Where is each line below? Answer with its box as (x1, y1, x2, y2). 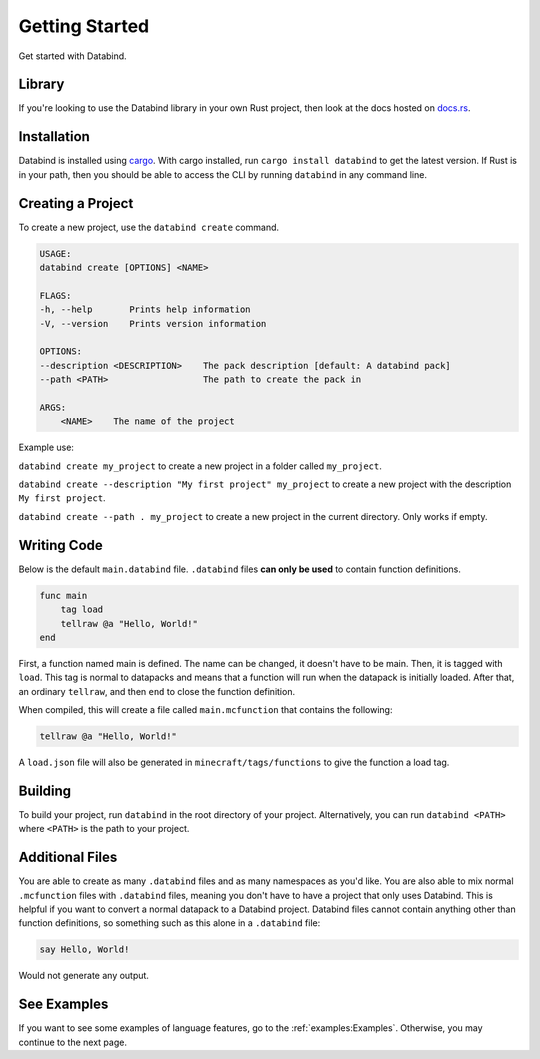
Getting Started (18, 15, 150, 37)
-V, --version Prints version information (39, 318, 267, 329)
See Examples (18, 996, 109, 1013)
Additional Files (18, 849, 118, 866)
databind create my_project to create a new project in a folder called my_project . (18, 460, 382, 472)
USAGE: (39, 248, 72, 259)
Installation (18, 128, 90, 145)
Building (18, 782, 72, 799)
